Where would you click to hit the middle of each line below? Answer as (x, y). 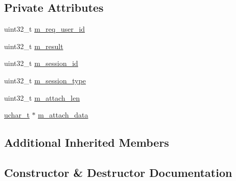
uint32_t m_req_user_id (45, 29)
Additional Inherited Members (87, 142)
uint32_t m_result (34, 46)
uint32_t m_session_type (45, 80)
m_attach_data (63, 115)
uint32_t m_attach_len (42, 97)
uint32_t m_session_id (41, 63)
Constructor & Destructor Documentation (118, 172)
